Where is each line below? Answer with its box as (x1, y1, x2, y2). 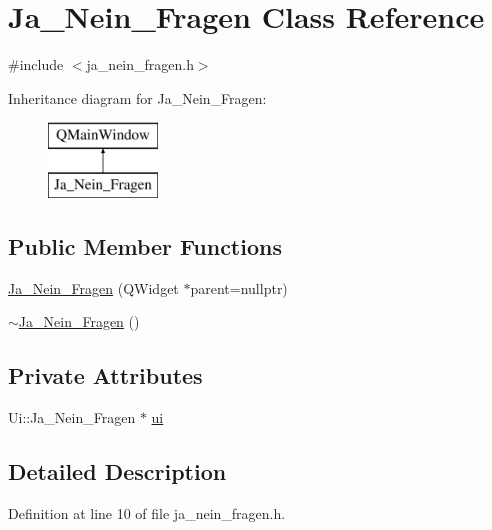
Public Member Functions (8, 230, 282, 261)
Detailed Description (8, 456, 227, 487)
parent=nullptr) (190, 277, 288, 298)
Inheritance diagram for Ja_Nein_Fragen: (8, 87, 267, 108)
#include (8, 54, 64, 75)
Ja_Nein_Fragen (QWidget (8, 277, 179, 298)
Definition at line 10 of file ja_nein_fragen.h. (8, 502, 286, 523)
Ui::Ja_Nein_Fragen (8, 407, 136, 428)
